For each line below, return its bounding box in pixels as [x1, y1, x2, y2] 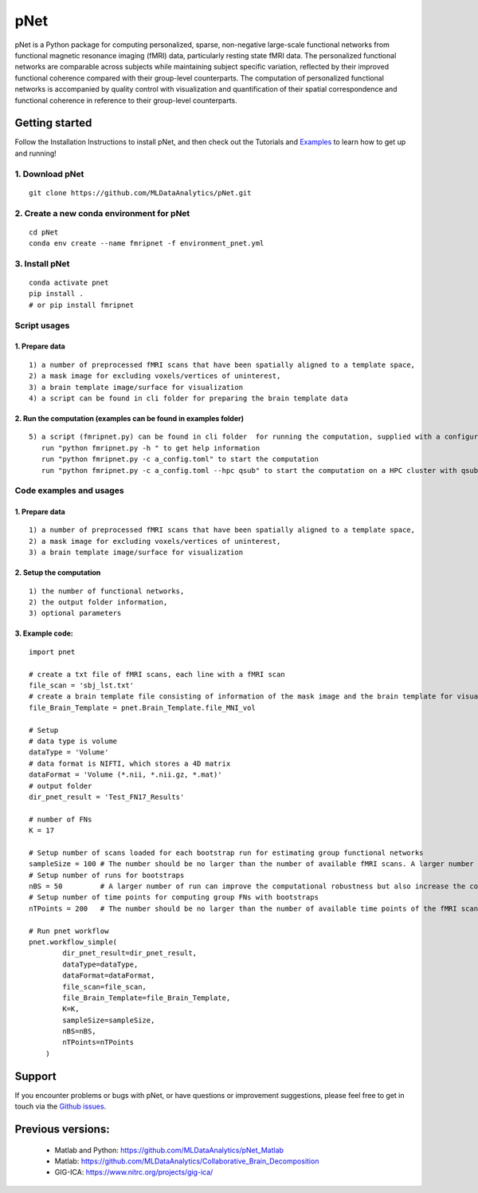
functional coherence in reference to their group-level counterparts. [14, 96, 238, 105]
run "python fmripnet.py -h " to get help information [41, 443, 261, 452]
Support [14, 1069, 57, 1083]
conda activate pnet [29, 278, 109, 287]
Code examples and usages [14, 485, 124, 496]
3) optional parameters [29, 608, 122, 618]
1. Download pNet [14, 168, 84, 179]
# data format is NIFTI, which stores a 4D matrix [29, 758, 231, 768]
